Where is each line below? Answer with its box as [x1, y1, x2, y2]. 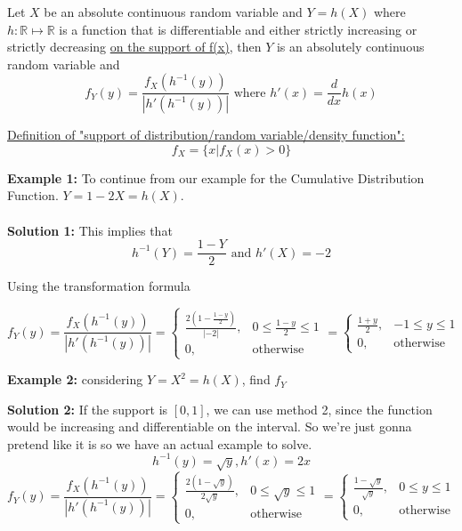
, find [241, 370, 271, 389]
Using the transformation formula [7, 277, 190, 295]
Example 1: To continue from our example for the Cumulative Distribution [7, 168, 425, 187]
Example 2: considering [7, 370, 143, 389]
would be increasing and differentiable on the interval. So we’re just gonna [7, 417, 412, 436]
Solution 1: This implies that [7, 221, 173, 239]
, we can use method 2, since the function [206, 399, 433, 418]
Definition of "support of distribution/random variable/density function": [7, 125, 405, 144]
